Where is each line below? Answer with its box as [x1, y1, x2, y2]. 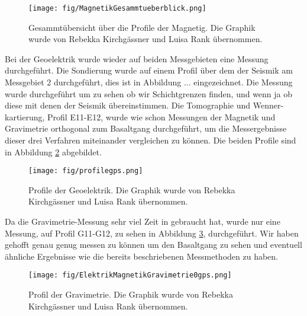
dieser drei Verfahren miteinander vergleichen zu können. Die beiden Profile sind [5, 134, 296, 146]
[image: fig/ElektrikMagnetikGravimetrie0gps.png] [28, 271, 232, 280]
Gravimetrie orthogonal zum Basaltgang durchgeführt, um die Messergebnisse [5, 122, 287, 135]
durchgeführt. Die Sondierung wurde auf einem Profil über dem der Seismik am [5, 64, 293, 76]
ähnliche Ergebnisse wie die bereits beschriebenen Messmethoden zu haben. [5, 250, 278, 262]
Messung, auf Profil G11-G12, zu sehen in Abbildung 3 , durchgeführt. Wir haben [5, 226, 299, 239]
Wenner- [253, 99, 284, 111]
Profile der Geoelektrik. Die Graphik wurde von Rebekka [28, 183, 235, 196]
